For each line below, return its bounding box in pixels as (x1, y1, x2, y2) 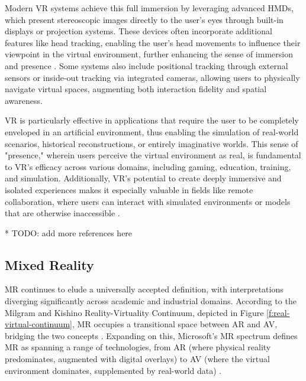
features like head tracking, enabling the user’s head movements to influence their (5, 36, 301, 48)
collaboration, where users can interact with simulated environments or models (5, 195, 291, 207)
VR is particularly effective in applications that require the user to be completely (5, 114, 299, 126)
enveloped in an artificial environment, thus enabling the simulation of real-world (5, 125, 299, 138)
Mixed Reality (5, 255, 94, 273)
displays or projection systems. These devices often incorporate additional (5, 25, 272, 37)
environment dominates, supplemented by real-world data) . (5, 364, 222, 376)
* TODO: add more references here (5, 226, 133, 239)
